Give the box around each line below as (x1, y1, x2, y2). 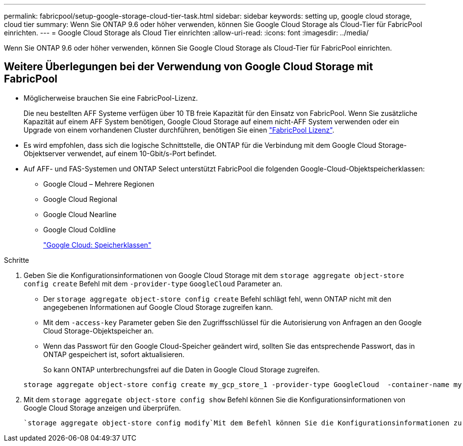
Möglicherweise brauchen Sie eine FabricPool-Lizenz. (24, 93, 198, 102)
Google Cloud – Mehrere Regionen (43, 179, 154, 188)
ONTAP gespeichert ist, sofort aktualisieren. (43, 350, 185, 359)
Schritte (4, 255, 29, 264)
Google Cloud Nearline (43, 210, 117, 219)
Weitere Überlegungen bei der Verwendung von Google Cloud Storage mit (4, 60, 373, 73)
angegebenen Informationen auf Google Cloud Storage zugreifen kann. (43, 303, 273, 311)
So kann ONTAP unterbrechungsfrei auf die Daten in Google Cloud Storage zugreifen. (43, 365, 320, 374)
